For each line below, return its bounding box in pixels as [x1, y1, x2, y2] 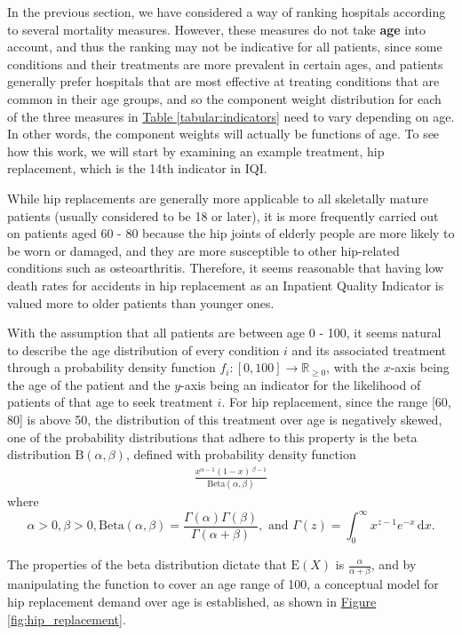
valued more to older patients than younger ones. [7, 293, 275, 312]
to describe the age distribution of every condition [7, 340, 280, 359]
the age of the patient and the [7, 375, 171, 393]
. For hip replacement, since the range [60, [221, 393, 451, 411]
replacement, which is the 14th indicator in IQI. [7, 159, 267, 178]
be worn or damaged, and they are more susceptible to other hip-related [7, 241, 400, 259]
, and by [370, 555, 417, 573]
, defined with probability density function [125, 445, 356, 464]
